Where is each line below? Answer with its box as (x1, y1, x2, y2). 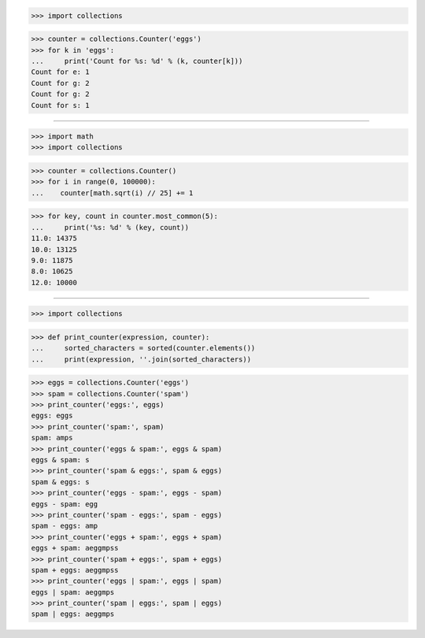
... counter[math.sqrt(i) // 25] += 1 (31, 188, 194, 197)
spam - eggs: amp (31, 521, 98, 531)
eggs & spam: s (31, 455, 90, 465)
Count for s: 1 (31, 101, 90, 109)
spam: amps (31, 433, 73, 443)
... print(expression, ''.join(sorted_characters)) (31, 354, 252, 364)
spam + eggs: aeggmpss (31, 566, 119, 574)
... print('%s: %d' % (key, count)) (31, 223, 189, 232)
